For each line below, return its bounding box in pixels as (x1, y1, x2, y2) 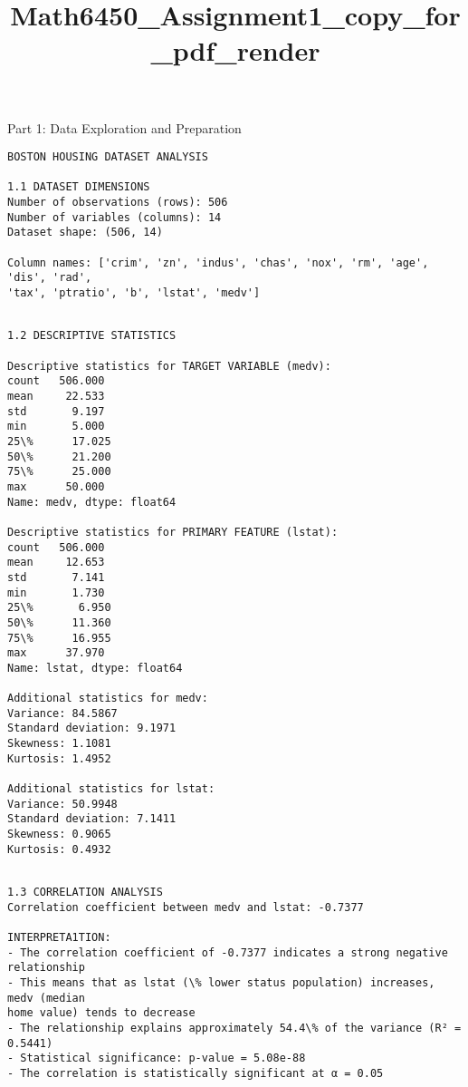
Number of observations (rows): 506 (7, 196, 228, 209)
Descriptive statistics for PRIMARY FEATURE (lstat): (7, 525, 339, 539)
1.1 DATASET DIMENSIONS (7, 180, 150, 194)
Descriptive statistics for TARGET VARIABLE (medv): (7, 359, 331, 373)
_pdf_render (150, 32, 320, 69)
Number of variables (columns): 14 (7, 210, 222, 224)
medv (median (7, 991, 85, 1005)
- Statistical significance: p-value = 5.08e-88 (7, 1052, 306, 1065)
